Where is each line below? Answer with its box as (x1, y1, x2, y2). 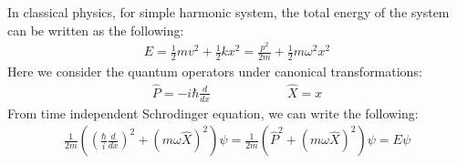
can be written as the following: (7, 20, 184, 39)
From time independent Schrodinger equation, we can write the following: (7, 103, 419, 122)
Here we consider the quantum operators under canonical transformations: (7, 61, 422, 80)
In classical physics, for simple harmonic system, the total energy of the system (7, 3, 450, 21)
